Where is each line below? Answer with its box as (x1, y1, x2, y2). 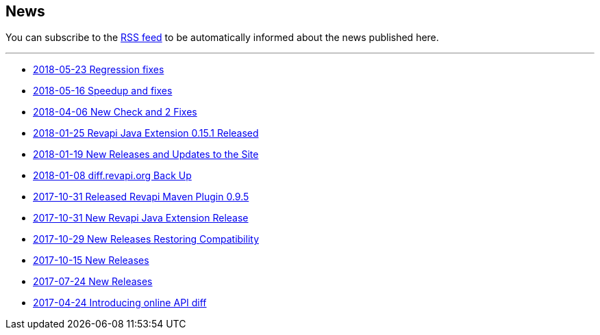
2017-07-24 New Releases (33, 276, 153, 288)
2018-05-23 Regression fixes (33, 64, 164, 76)
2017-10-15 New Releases (33, 254, 149, 267)
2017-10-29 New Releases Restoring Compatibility (33, 233, 260, 245)
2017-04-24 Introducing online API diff (33, 297, 207, 309)
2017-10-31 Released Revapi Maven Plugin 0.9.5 (33, 191, 249, 203)
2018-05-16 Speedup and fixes (33, 85, 173, 97)
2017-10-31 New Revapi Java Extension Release (33, 212, 249, 224)
